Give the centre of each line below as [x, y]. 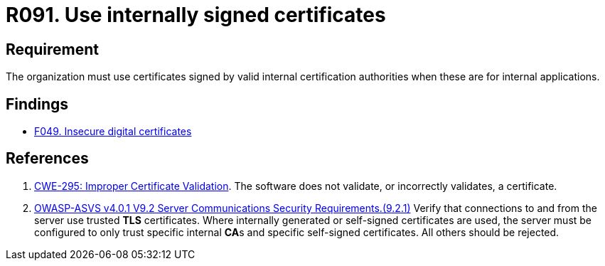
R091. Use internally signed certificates [196, 15]
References [47, 159]
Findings [37, 104]
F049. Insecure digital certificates [113, 132]
